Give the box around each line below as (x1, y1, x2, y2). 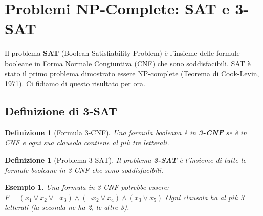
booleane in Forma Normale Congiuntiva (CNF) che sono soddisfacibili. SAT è (5, 57, 251, 68)
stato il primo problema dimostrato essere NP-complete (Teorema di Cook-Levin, (5, 68, 259, 78)
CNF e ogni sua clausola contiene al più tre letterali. (5, 137, 169, 148)
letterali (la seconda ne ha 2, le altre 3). (5, 202, 129, 212)
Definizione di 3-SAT (5, 103, 117, 119)
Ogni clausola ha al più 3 (165, 191, 244, 202)
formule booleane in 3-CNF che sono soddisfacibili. (5, 164, 163, 175)
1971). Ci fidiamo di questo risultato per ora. (5, 78, 145, 89)
